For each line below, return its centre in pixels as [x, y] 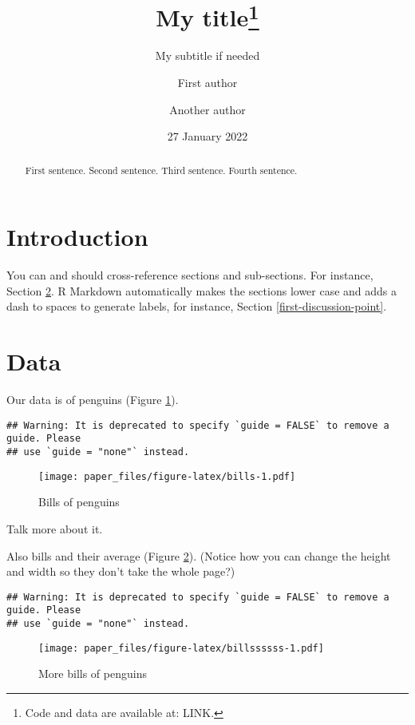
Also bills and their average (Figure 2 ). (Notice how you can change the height [199, 555]
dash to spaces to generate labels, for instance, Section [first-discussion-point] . [197, 306]
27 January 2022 [207, 136]
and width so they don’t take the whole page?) [121, 571]
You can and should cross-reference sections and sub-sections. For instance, [190, 275]
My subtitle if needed [207, 55]
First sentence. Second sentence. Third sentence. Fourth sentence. [161, 170]
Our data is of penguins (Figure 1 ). [93, 400]
